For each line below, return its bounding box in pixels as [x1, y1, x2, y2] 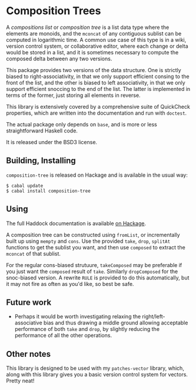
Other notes [6, 349, 51, 359]
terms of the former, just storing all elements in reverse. [6, 92, 141, 99]
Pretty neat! [6, 377, 35, 385]
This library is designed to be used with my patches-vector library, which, [6, 365, 184, 372]
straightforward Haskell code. [6, 127, 78, 134]
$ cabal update [6, 183, 44, 188]
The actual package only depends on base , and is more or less [6, 121, 157, 128]
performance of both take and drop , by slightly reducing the [14, 326, 160, 333]
